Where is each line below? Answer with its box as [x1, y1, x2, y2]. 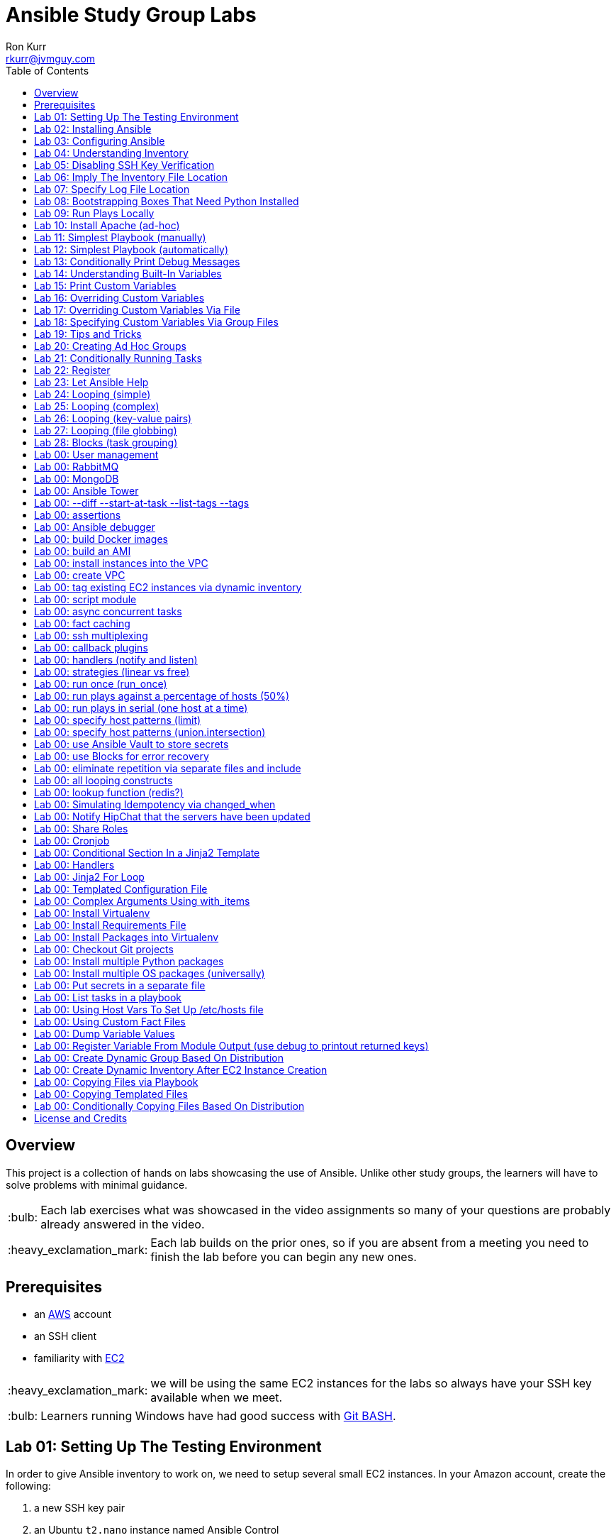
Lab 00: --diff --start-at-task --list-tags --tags [34, 496, 250, 509]
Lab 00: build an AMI [34, 544, 131, 557]
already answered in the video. [40, 1216, 205, 1231]
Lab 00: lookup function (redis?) [34, 786, 184, 798]
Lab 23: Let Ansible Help [34, 375, 149, 388]
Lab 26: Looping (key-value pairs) [34, 412, 192, 424]
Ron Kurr [6, 40, 47, 53]
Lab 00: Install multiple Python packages [34, 955, 224, 967]
